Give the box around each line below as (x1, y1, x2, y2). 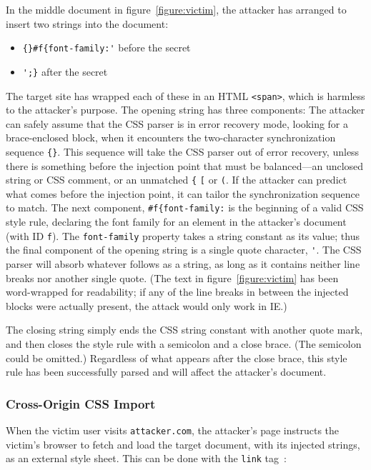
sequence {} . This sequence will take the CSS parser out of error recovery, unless (6, 144, 360, 159)
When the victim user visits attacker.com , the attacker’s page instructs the (6, 422, 340, 437)
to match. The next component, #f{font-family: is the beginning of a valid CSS (6, 200, 364, 215)
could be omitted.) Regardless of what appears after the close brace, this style (6, 350, 347, 365)
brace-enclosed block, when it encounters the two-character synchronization (6, 130, 336, 145)
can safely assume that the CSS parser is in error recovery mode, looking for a (6, 116, 349, 131)
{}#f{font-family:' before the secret (22, 40, 191, 55)
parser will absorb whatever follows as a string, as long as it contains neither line (6, 256, 360, 271)
